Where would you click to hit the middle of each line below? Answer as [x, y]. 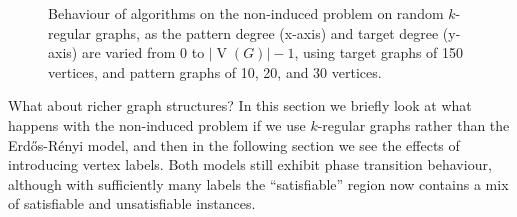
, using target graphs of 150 [379, 52]
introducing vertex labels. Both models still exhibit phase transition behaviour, [250, 164]
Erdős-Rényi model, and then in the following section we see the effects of [234, 144]
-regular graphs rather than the [413, 124]
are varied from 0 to [143, 52]
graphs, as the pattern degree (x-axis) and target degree [267, 32]
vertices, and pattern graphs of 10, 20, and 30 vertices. [215, 71]
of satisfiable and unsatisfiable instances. [132, 203]
